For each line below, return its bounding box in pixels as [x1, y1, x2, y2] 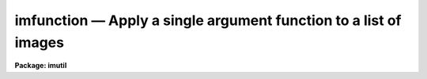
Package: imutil [14, 61, 67, 70]
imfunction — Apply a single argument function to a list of [14, 12, 402, 29]
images [14, 34, 65, 51]
